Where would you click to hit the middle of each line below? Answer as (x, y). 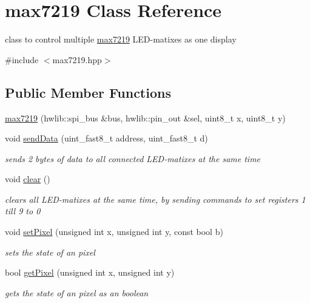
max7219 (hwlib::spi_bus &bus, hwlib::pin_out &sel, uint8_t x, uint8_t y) (145, 117)
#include (22, 59)
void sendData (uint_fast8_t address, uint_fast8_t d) (106, 138)
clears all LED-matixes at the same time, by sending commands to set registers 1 (155, 199)
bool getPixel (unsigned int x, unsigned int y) (90, 272)
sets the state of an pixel (50, 252)
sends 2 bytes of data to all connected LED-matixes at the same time (133, 158)
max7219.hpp (77, 59)
